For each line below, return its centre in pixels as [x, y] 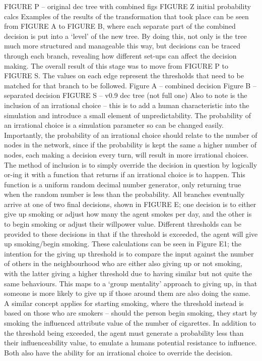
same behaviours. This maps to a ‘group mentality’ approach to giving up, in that [131, 283]
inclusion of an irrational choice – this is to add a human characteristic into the [127, 105]
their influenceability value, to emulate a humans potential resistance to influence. [130, 343]
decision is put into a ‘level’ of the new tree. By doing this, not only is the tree [125, 36]
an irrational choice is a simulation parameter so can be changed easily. [114, 125]
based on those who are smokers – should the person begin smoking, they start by [131, 313]
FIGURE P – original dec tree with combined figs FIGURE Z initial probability [127, 6]
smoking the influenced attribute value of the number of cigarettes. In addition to [130, 323]
